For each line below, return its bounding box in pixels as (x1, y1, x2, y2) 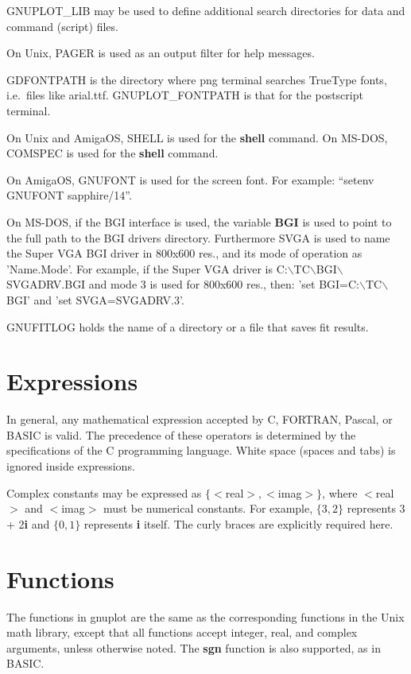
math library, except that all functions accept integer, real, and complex (6, 624, 358, 641)
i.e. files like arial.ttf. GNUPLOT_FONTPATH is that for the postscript (6, 87, 363, 103)
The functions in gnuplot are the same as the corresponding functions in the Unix (6, 608, 405, 625)
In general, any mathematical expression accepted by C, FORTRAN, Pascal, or (6, 411, 393, 428)
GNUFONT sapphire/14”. (6, 187, 132, 203)
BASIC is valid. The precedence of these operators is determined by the (6, 426, 356, 443)
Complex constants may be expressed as (6, 484, 202, 501)
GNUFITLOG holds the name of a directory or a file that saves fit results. (6, 318, 369, 335)
